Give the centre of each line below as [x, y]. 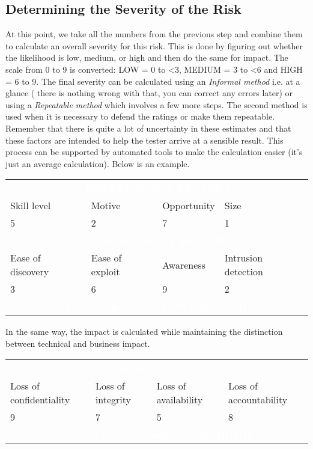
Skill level [31, 206]
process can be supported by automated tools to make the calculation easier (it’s [154, 152]
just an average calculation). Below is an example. [98, 163]
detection [244, 272]
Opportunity [189, 206]
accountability [258, 399]
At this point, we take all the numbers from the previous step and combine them [154, 34]
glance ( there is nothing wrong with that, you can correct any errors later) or [149, 93]
